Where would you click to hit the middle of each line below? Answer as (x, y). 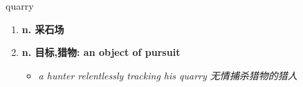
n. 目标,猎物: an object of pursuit (101, 52)
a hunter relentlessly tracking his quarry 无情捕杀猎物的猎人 (168, 75)
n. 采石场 (43, 29)
